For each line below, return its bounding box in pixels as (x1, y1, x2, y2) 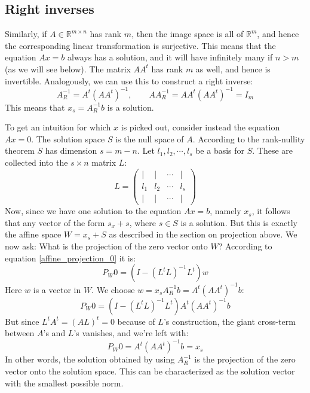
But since (5, 315, 39, 327)
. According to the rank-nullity (192, 132, 305, 145)
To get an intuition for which (5, 121, 111, 133)
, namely (210, 205, 241, 217)
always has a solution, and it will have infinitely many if (67, 51, 273, 63)
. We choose (91, 283, 135, 295)
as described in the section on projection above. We (109, 228, 297, 240)
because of (117, 315, 155, 327)
